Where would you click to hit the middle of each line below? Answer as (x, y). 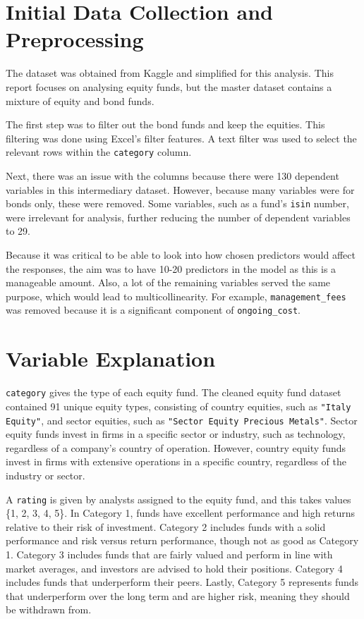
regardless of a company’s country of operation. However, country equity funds (176, 447)
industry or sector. (45, 475)
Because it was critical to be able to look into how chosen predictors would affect (181, 254)
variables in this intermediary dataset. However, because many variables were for (180, 189)
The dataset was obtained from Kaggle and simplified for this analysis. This (170, 73)
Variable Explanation (111, 358)
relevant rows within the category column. (99, 152)
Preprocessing (75, 39)
